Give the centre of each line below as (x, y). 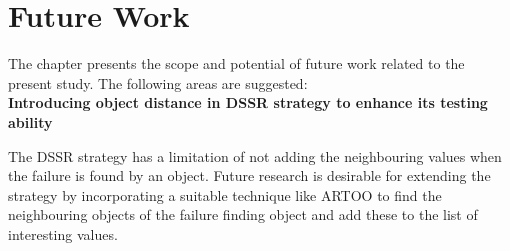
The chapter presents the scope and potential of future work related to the (236, 63)
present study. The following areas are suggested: (158, 82)
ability (30, 121)
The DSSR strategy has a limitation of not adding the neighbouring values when (255, 155)
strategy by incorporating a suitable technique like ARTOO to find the (225, 194)
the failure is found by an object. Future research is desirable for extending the (249, 175)
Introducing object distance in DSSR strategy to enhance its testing (248, 102)
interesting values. (63, 233)
